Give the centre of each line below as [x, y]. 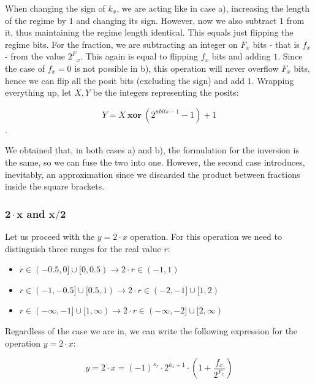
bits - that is [276, 44]
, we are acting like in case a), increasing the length [213, 8]
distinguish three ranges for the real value [83, 248]
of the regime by [36, 20]
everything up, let [38, 92]
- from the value [35, 56]
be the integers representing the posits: [166, 92]
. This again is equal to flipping [139, 56]
